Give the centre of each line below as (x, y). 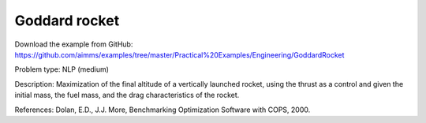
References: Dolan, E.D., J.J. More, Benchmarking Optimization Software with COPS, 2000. (163, 110)
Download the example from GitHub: (74, 44)
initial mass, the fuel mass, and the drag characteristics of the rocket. (127, 95)
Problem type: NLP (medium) (62, 69)
